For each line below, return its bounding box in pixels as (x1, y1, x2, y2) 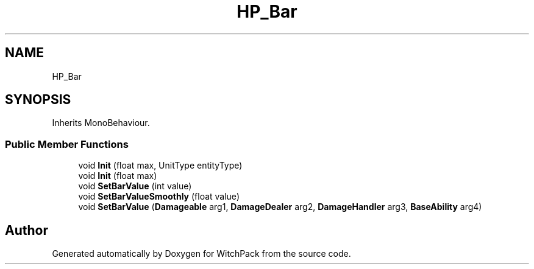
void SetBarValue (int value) (78, 181, 192, 192)
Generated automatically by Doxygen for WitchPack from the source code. (52, 248, 351, 259)
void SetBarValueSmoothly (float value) (78, 191, 240, 202)
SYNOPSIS (5, 92, 71, 108)
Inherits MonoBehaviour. (52, 117, 150, 128)
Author (5, 222, 48, 238)
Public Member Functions (5, 138, 129, 150)
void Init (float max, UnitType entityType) (78, 160, 243, 171)
